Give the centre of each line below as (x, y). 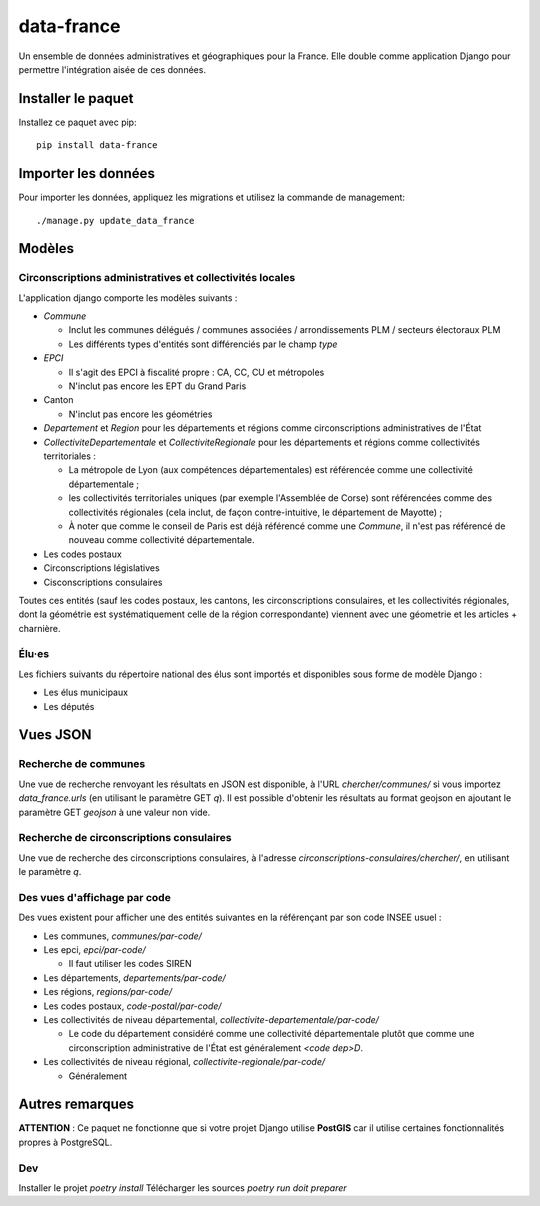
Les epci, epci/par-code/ (95, 949)
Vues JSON (55, 735)
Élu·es (34, 654)
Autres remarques (76, 1104)
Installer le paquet (76, 98)
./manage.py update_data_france (115, 220)
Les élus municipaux (86, 692)
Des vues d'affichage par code (95, 897)
